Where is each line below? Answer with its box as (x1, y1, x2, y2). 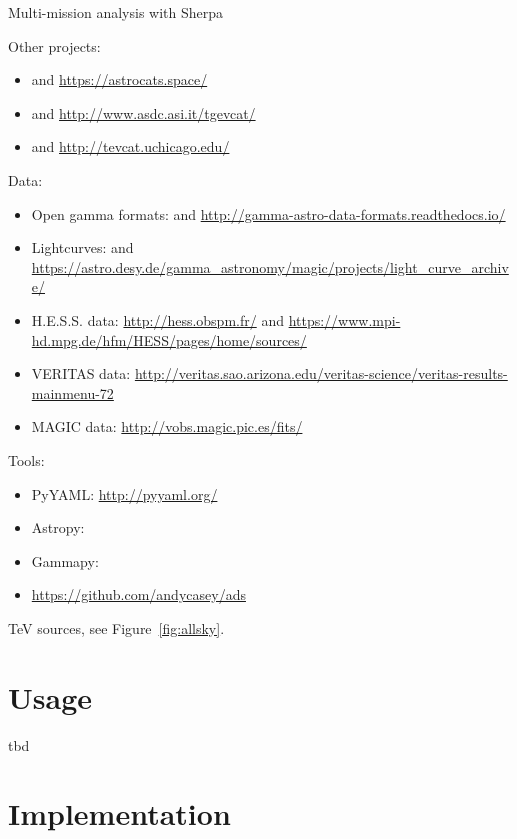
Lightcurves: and (31, 237, 134, 258)
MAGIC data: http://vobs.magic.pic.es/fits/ (31, 416, 303, 437)
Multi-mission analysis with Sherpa (8, 2, 224, 22)
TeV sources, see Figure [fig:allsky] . (8, 617, 225, 638)
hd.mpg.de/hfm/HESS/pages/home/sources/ (31, 329, 307, 350)
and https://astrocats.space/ (31, 69, 208, 90)
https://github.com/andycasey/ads (31, 584, 246, 605)
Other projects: (8, 35, 101, 56)
